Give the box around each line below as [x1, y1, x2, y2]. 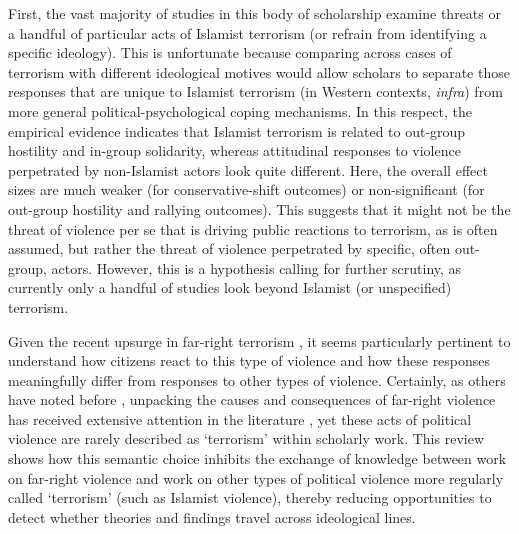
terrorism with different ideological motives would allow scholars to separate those [8, 61, 510, 82]
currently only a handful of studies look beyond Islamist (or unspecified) [8, 277, 452, 298]
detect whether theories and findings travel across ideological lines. [8, 506, 416, 527]
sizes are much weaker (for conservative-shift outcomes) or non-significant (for [8, 179, 485, 200]
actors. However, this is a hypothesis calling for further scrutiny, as [51, 257, 462, 278]
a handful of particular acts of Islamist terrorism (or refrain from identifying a [8, 22, 487, 43]
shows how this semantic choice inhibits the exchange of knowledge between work [8, 448, 507, 469]
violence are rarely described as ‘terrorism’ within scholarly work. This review [8, 428, 484, 449]
